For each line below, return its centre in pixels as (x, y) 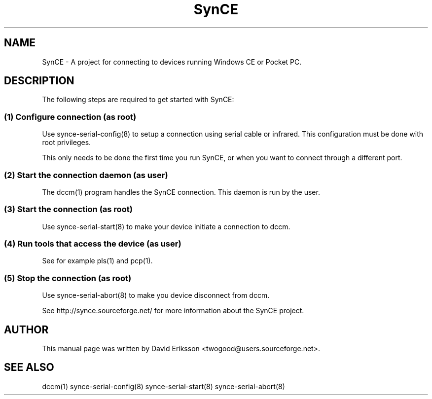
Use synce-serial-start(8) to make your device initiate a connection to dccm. (166, 226)
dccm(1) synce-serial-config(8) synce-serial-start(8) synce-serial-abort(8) (163, 386)
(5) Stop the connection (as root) (68, 278)
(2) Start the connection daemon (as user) (86, 175)
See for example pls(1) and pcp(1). (97, 261)
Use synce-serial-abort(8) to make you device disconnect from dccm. (156, 295)
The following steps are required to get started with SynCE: (138, 100)
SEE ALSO (29, 367)
